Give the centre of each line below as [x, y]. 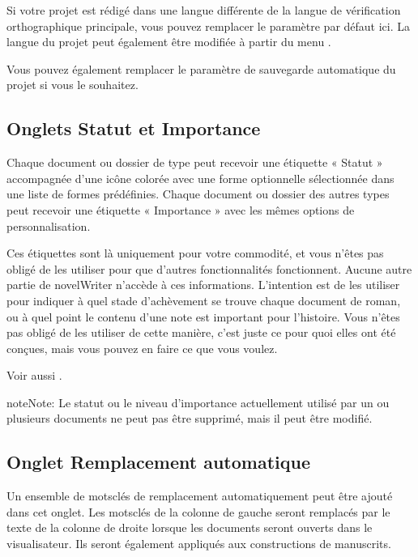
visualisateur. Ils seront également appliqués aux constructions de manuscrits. [199, 544]
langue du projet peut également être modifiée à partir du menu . [169, 42]
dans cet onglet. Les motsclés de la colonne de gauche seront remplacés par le [198, 511]
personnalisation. [49, 225]
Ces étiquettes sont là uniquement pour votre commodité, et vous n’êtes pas [195, 253]
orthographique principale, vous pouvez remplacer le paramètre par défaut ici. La [209, 26]
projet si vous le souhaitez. [73, 85]
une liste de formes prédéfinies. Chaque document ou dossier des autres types [198, 194]
